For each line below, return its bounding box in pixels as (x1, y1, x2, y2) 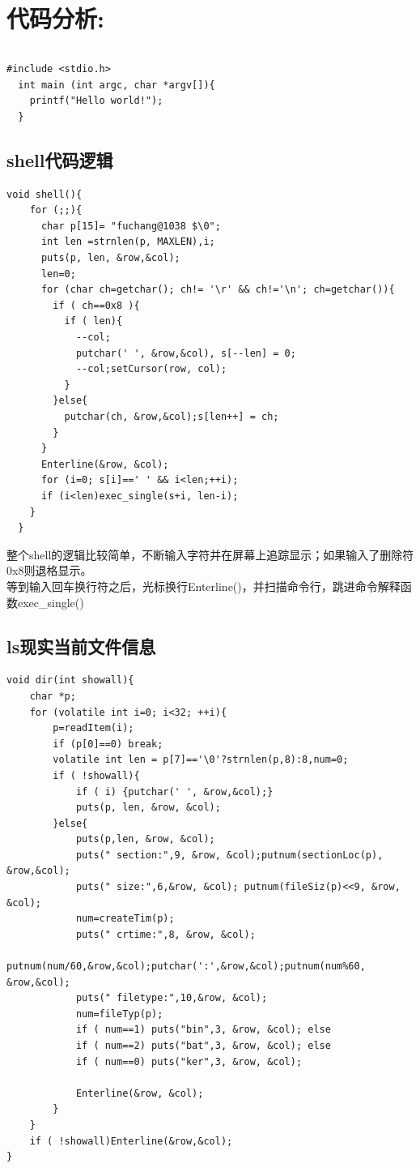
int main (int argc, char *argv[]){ (18, 79, 215, 91)
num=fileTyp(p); (75, 1008, 163, 1020)
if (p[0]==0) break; (53, 738, 163, 750)
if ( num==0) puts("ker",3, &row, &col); (75, 1055, 303, 1067)
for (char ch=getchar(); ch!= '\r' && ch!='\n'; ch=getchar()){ (40, 284, 395, 296)
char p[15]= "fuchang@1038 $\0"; (40, 220, 221, 232)
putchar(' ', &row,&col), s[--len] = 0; (75, 347, 296, 359)
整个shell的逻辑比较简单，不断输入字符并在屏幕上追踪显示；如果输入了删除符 (6, 545, 414, 563)
